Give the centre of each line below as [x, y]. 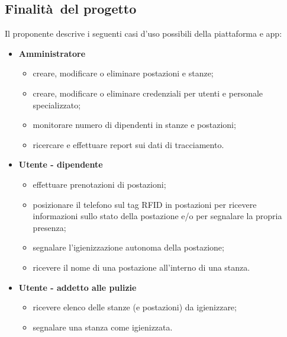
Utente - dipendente [61, 164]
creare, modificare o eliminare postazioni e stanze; [123, 73]
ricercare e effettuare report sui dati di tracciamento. [128, 144]
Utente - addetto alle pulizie [78, 287]
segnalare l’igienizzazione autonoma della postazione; [128, 247]
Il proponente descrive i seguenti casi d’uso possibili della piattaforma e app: [143, 33]
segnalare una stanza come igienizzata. [103, 327]
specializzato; [57, 105]
